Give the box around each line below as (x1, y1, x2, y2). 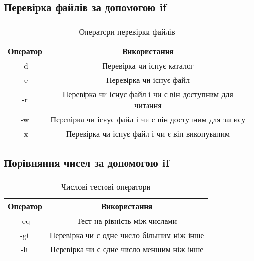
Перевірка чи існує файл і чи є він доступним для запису (50, 113, 246, 125)
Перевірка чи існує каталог (102, 60, 194, 71)
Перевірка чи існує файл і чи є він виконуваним (66, 127, 230, 139)
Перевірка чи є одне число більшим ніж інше (49, 229, 204, 241)
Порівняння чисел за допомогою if (4, 155, 169, 170)
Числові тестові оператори (61, 181, 151, 193)
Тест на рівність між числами (76, 215, 177, 227)
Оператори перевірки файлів (79, 25, 175, 37)
